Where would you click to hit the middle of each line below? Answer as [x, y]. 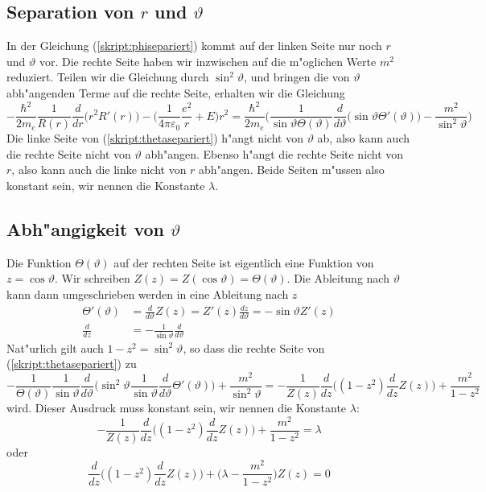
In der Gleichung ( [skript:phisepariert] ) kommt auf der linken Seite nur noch [194, 45]
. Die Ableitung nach [338, 278]
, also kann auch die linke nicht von [99, 170]
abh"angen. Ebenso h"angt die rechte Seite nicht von [274, 153]
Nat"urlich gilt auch [55, 347]
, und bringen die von [297, 77]
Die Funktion [39, 262]
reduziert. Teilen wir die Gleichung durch [108, 77]
